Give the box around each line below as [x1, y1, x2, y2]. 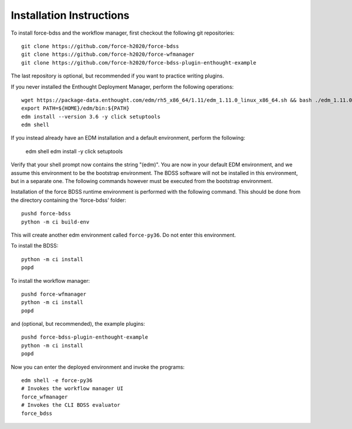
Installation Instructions [11, 9, 130, 22]
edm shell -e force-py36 [21, 377, 93, 384]
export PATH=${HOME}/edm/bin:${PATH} [21, 105, 130, 112]
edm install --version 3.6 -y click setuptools [21, 113, 161, 120]
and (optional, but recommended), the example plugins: [11, 320, 145, 327]
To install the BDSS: [11, 242, 59, 249]
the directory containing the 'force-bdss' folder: [11, 197, 126, 204]
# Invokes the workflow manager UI [21, 385, 124, 392]
